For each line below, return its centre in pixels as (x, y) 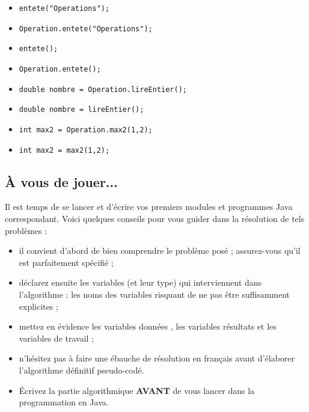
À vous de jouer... (61, 181)
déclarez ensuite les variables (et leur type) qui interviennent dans (140, 282)
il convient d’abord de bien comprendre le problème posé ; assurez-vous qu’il (160, 251)
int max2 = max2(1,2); (64, 150)
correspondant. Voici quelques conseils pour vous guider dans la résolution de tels (155, 219)
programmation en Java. (64, 402)
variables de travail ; (57, 338)
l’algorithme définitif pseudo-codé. (81, 370)
